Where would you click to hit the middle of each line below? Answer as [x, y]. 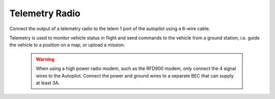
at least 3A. [48, 83]
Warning [45, 59]
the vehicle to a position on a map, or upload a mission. [67, 45]
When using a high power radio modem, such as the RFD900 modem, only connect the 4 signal [136, 68]
